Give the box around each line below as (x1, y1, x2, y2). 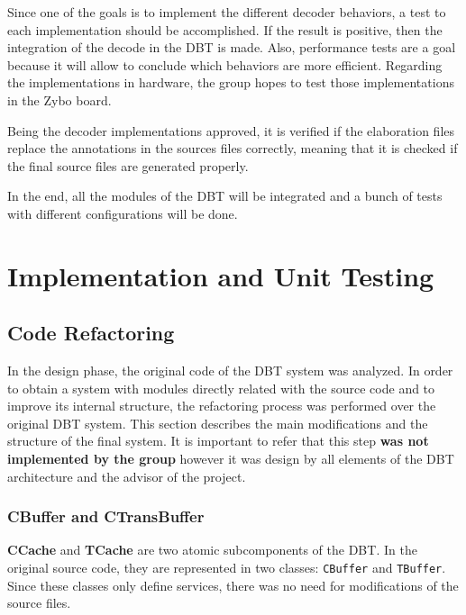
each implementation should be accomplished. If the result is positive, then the (7, 20, 443, 39)
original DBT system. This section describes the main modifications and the (7, 413, 428, 432)
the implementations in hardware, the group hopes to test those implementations (7, 73, 454, 92)
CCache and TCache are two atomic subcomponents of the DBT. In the (7, 540, 417, 559)
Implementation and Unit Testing (7, 257, 434, 294)
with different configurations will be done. (7, 203, 238, 222)
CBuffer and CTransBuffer (7, 505, 205, 528)
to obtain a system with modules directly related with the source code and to (7, 378, 435, 397)
